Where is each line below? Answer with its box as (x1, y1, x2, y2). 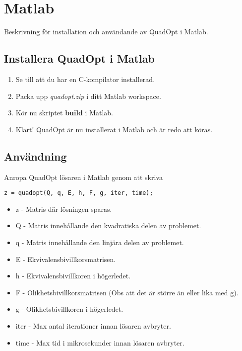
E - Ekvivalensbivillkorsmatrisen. (15, 254, 116, 264)
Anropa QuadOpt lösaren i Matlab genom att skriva (4, 172, 163, 182)
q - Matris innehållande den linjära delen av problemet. (15, 237, 184, 247)
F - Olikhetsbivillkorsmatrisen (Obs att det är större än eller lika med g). (15, 287, 239, 297)
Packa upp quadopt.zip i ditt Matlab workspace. (15, 90, 161, 101)
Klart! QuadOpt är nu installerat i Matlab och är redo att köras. (15, 124, 213, 134)
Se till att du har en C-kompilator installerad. (15, 74, 155, 84)
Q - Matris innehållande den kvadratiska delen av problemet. (15, 220, 201, 231)
